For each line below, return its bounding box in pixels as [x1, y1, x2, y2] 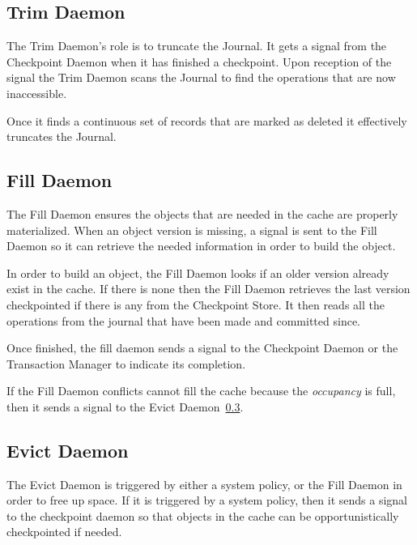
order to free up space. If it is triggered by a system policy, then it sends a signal [6, 492, 407, 509]
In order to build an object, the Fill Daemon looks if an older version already [6, 264, 389, 281]
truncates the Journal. [6, 128, 117, 145]
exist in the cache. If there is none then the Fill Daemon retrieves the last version [6, 280, 411, 297]
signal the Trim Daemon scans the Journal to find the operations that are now [6, 69, 396, 86]
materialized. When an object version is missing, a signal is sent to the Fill [6, 221, 377, 238]
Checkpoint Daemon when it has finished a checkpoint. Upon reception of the [6, 53, 392, 70]
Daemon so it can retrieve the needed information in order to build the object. [6, 237, 396, 254]
